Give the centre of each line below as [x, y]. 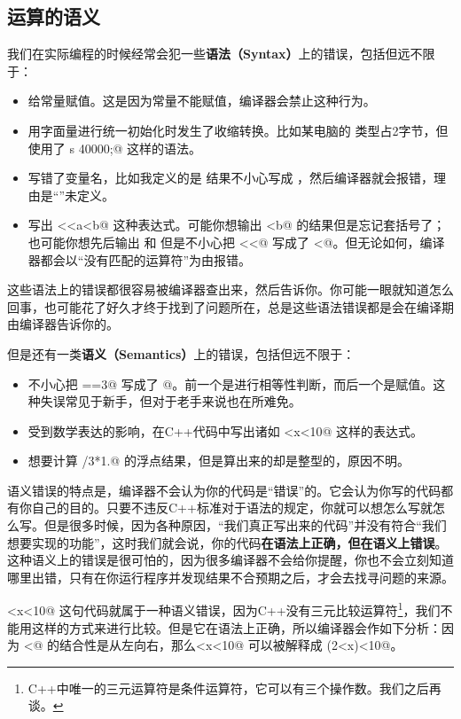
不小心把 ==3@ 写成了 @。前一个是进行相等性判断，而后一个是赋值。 [230, 383]
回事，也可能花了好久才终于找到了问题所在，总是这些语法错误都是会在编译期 [230, 306]
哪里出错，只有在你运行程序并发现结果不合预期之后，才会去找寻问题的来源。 [230, 577]
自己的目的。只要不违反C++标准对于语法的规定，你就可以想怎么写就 [232, 508]
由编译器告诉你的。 [63, 324]
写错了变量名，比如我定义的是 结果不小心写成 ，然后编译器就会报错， [231, 178]
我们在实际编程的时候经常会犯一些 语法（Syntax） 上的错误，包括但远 [209, 54]
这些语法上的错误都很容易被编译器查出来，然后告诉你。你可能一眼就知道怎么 [230, 289]
